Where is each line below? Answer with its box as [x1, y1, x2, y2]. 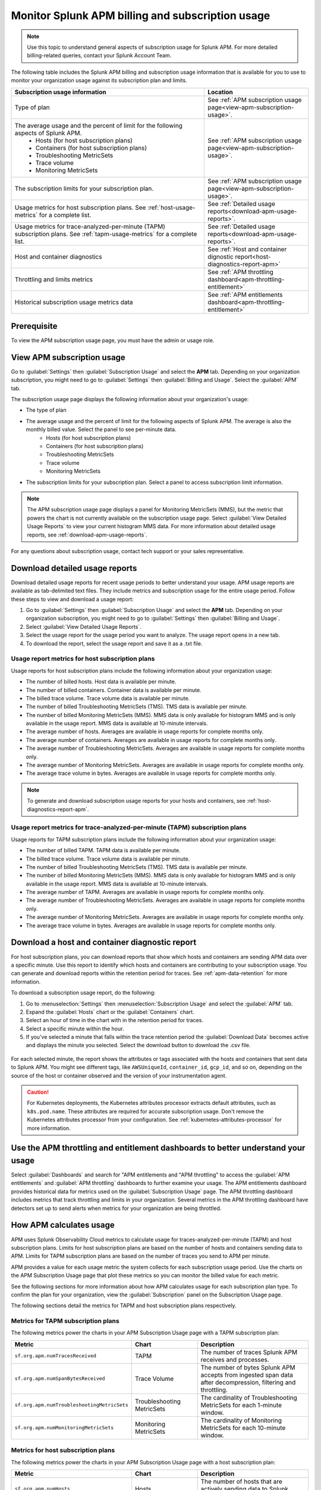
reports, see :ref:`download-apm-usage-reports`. [27, 531, 148, 538]
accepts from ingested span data [200, 1371, 294, 1379]
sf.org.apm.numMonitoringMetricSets [14, 1424, 114, 1431]
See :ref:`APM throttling [207, 268, 273, 276]
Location [207, 88, 233, 96]
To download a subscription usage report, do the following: [11, 989, 156, 997]
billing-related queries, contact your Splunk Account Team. [27, 52, 172, 59]
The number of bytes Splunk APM [200, 1363, 295, 1371]
